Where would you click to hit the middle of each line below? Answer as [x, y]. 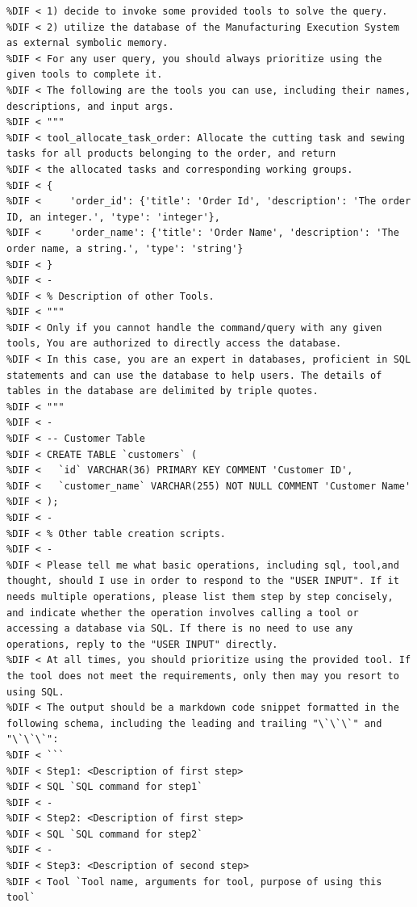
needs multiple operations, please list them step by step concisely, [200, 596]
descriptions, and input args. [90, 106]
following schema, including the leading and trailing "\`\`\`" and [194, 723]
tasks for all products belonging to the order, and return [171, 154]
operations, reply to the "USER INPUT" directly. [142, 644]
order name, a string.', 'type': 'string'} [125, 248]
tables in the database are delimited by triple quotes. [163, 391]
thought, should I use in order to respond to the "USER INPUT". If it [203, 581]
